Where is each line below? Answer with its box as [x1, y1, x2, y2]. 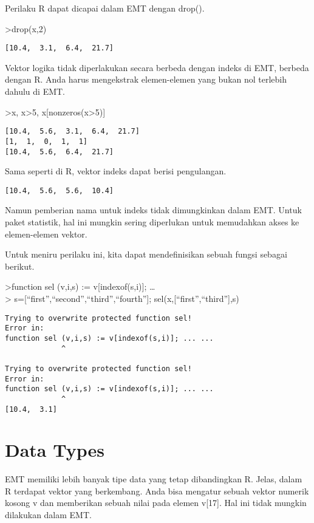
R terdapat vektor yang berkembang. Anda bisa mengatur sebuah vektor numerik [5, 484, 309, 497]
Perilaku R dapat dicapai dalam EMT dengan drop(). [5, 2, 205, 14]
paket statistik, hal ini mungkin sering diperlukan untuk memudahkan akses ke [5, 216, 299, 228]
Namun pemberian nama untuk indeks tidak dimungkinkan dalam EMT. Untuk [5, 203, 302, 216]
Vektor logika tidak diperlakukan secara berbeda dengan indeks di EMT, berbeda [5, 61, 309, 73]
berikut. [5, 259, 35, 272]
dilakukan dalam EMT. [5, 508, 92, 521]
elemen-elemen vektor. [5, 227, 87, 240]
